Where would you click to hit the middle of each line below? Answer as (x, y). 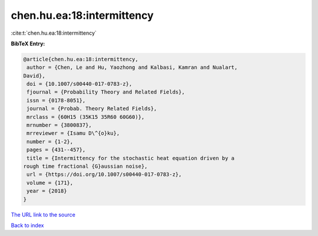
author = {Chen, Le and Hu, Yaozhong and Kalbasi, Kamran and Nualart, (132, 67)
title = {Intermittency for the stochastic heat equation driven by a (131, 158)
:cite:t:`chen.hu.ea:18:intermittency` (54, 33)
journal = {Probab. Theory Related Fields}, (92, 109)
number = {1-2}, (50, 142)
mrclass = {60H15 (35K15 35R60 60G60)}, (86, 117)
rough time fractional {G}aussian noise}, (85, 166)
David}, (34, 76)
